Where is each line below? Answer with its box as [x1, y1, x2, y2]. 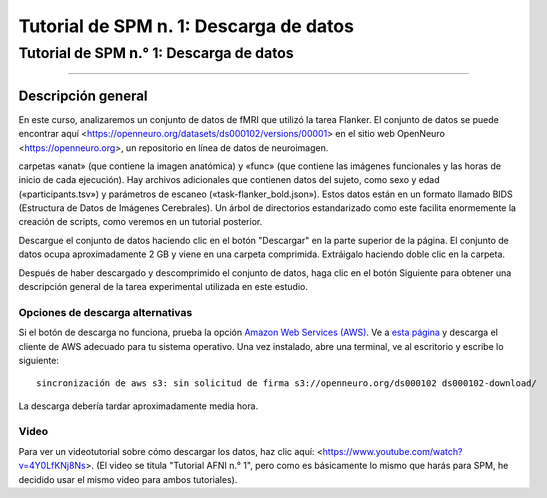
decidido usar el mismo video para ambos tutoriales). [18, 473, 238, 485]
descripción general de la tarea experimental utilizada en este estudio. [18, 281, 309, 293]
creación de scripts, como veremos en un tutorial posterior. [18, 216, 263, 228]
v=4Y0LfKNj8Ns [18, 460, 86, 472]
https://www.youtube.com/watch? [322, 445, 463, 457]
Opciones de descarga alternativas [18, 305, 193, 319]
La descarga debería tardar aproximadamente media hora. [18, 400, 259, 412]
